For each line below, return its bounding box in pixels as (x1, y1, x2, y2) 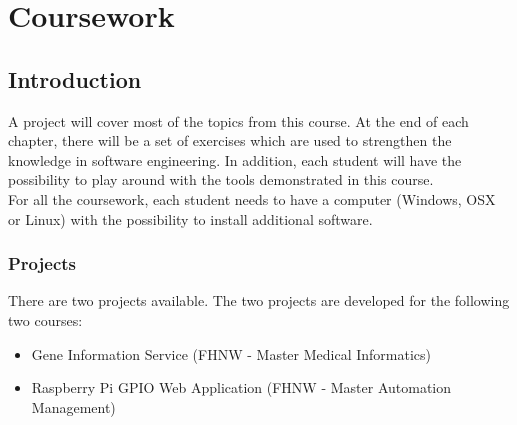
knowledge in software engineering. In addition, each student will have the (8, 149, 462, 170)
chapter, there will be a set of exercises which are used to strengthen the (8, 130, 452, 151)
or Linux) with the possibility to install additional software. (8, 208, 373, 229)
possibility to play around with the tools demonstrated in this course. (8, 169, 434, 190)
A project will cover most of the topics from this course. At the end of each (8, 110, 469, 131)
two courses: (8, 309, 83, 330)
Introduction (8, 63, 142, 94)
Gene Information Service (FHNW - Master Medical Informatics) (31, 343, 432, 364)
